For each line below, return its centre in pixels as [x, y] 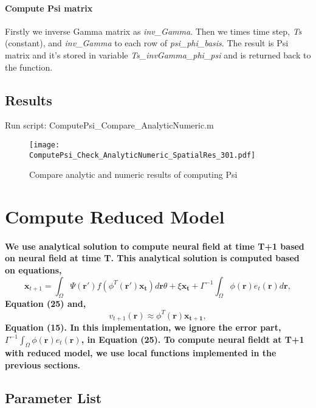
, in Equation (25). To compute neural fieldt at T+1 [193, 339]
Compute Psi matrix [49, 8]
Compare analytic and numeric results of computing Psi [133, 174]
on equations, [33, 270]
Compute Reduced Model [115, 216]
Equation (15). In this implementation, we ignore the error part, [143, 327]
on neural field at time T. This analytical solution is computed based [152, 258]
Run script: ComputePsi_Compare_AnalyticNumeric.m [109, 125]
